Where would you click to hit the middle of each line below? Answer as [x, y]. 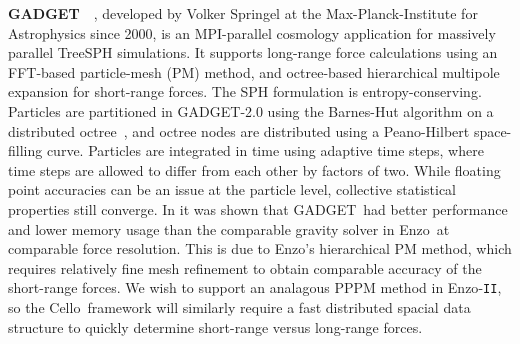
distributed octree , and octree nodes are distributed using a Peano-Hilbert [239, 130]
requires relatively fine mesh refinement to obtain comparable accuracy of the [245, 267]
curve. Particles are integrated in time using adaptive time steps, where [265, 150]
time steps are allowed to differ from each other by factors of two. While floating [254, 169]
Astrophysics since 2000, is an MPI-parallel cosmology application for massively [252, 32]
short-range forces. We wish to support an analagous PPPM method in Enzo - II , [255, 287]
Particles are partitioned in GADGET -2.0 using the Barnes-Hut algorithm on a [251, 110]
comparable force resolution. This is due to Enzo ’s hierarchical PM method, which [260, 248]
